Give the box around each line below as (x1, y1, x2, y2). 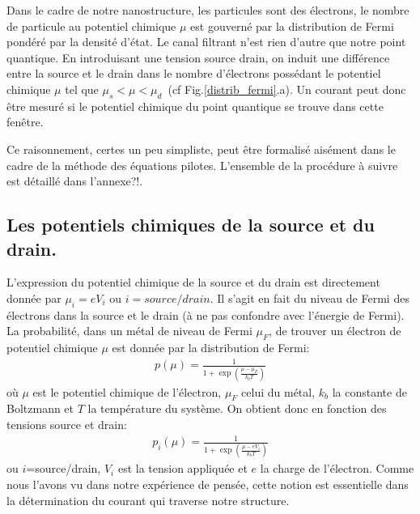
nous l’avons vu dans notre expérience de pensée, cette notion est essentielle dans (6, 476, 409, 492)
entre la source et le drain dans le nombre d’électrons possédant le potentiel (6, 65, 381, 82)
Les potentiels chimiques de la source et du (6, 212, 375, 237)
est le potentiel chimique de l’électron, (32, 383, 222, 400)
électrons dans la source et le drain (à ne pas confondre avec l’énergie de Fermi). (6, 306, 405, 323)
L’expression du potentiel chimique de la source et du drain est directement (6, 274, 380, 291)
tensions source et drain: (6, 415, 127, 432)
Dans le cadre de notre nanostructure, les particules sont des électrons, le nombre (6, 2, 409, 18)
